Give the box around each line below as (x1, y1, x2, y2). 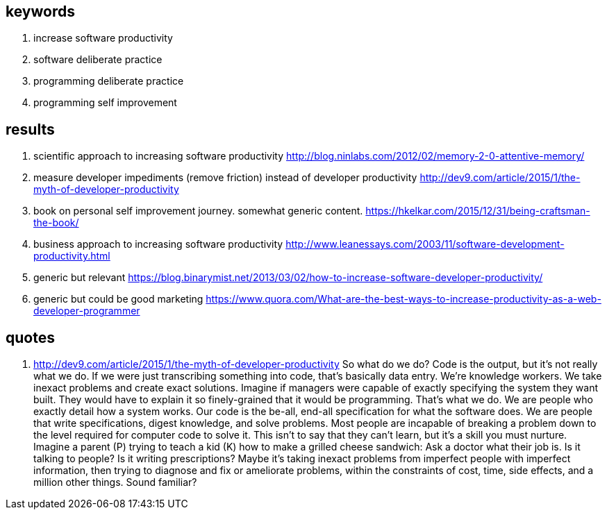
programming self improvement (33, 96, 177, 109)
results (6, 120, 55, 138)
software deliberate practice (33, 53, 163, 66)
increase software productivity (33, 32, 173, 44)
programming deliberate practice (33, 75, 184, 87)
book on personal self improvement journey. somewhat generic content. (33, 205, 363, 217)
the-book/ (33, 217, 79, 229)
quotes (6, 328, 55, 346)
